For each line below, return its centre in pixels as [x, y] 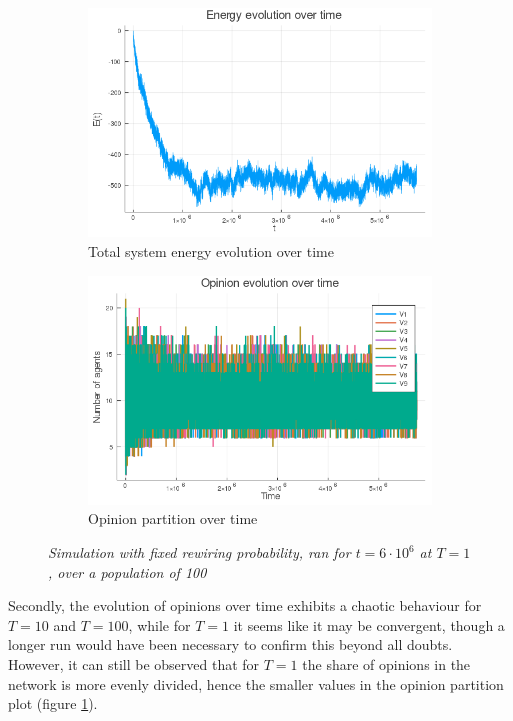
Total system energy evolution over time [211, 250]
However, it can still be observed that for [134, 664]
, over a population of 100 [127, 571]
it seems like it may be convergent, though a [369, 624]
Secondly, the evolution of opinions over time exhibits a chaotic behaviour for [245, 605]
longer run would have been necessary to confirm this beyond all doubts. [230, 644]
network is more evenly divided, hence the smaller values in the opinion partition [256, 683]
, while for [159, 624]
